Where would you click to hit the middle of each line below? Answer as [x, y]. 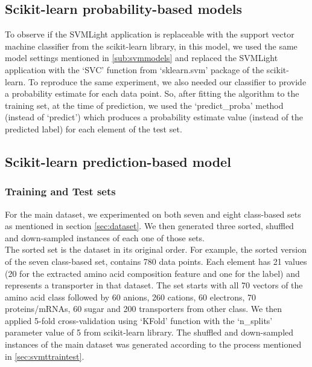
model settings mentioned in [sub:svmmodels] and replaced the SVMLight [142, 58]
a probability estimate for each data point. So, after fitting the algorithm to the [152, 93]
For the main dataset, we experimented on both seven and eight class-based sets [153, 214]
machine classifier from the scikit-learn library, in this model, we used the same [151, 46]
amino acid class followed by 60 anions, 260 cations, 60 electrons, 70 [131, 297]
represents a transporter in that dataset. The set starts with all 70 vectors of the [154, 285]
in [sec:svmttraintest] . [45, 356]
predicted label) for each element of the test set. [94, 128]
